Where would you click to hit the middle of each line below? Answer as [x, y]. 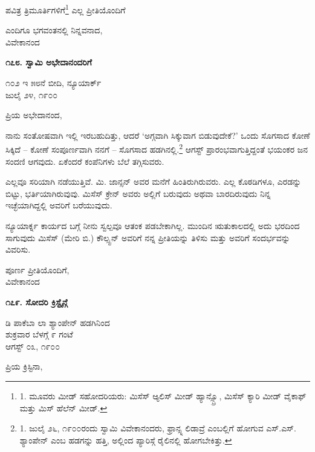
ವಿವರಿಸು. [18, 249]
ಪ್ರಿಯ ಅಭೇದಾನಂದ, [34, 115]
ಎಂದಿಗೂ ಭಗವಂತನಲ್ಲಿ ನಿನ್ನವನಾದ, [54, 30]
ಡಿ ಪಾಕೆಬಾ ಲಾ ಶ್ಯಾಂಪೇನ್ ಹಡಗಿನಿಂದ [58, 322]
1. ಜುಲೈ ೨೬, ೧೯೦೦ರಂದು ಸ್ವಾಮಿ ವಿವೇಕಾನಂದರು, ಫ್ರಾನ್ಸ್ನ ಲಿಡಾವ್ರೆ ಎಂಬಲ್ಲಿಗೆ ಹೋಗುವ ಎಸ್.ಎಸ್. [158, 428]
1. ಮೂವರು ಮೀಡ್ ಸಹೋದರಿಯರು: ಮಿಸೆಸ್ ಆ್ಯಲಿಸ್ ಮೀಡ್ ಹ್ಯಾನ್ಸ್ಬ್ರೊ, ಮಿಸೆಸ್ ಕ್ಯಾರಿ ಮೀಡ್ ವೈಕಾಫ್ [163, 395]
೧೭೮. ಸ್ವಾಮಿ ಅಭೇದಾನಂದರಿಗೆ [49, 62]
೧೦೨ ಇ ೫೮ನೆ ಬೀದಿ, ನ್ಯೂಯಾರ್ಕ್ [54, 83]
